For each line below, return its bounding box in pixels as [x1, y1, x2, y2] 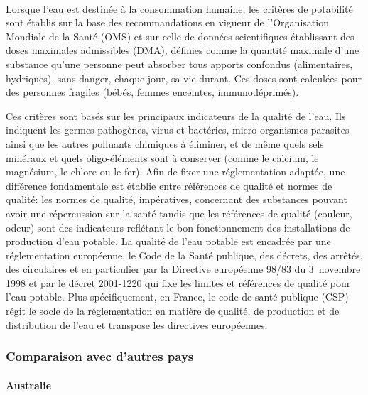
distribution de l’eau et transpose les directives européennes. [6, 317, 268, 332]
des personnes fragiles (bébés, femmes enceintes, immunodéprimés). [6, 85, 299, 99]
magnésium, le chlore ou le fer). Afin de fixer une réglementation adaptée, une [6, 164, 345, 179]
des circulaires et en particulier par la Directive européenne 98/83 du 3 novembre [6, 261, 361, 276]
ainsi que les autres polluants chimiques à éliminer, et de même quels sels [6, 136, 324, 151]
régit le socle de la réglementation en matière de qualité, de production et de [6, 303, 340, 318]
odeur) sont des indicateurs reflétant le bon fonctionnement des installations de [6, 220, 350, 234]
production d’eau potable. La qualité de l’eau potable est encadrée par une [6, 234, 331, 249]
